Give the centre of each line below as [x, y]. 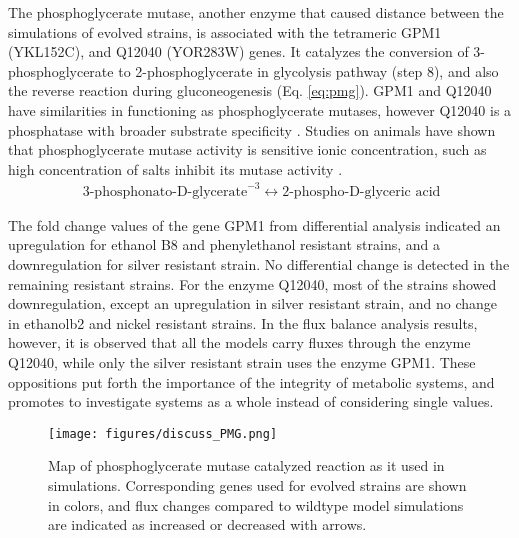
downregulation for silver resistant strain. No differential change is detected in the [259, 264]
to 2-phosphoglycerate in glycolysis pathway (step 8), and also [308, 70]
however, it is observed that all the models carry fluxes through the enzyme [239, 342]
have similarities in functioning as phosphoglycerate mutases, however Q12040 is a [260, 109]
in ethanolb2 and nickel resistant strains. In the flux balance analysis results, [243, 322]
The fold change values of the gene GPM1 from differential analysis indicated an [254, 224]
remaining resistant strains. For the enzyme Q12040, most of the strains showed [252, 283]
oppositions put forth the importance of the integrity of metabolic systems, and [251, 381]
